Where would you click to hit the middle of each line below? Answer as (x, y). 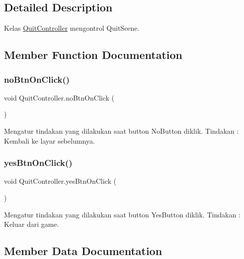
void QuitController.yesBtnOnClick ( (60, 181)
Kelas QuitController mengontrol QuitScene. (72, 28)
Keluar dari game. (32, 224)
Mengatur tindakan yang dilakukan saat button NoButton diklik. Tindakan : (122, 130)
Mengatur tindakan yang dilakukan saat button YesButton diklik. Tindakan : (122, 214)
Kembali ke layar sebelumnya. (49, 140)
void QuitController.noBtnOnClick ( (59, 97)
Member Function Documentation (93, 55)
